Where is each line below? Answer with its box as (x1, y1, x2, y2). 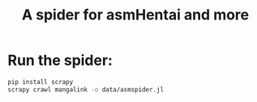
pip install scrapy (7, 78, 74, 86)
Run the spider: (7, 51, 113, 70)
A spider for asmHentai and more (21, 6, 250, 24)
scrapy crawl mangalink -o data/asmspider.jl (7, 85, 164, 94)
